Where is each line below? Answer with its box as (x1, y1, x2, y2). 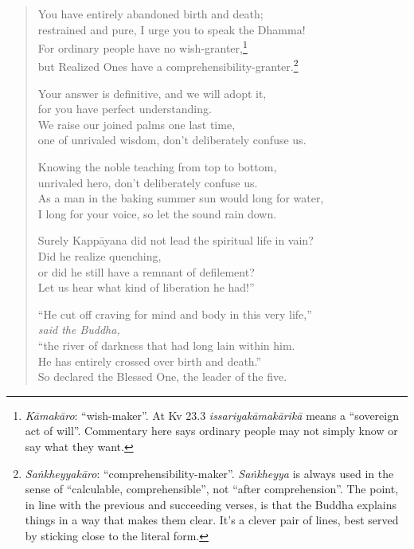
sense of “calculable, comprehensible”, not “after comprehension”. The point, (25, 480, 399, 497)
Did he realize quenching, (37, 248, 162, 265)
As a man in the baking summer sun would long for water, (37, 190, 324, 206)
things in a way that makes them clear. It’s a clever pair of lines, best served (25, 512, 399, 528)
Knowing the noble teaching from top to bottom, (37, 159, 277, 175)
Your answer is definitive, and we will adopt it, (37, 84, 267, 101)
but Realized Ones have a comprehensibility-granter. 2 (37, 56, 299, 75)
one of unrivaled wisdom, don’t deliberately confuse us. (37, 131, 307, 148)
